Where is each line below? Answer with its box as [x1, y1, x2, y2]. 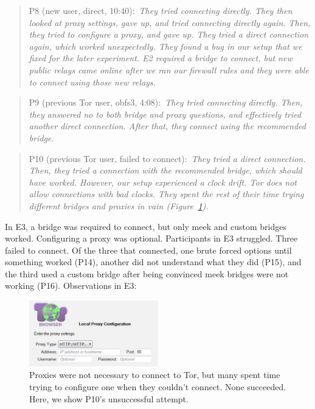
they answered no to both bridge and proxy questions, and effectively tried [29, 107, 302, 120]
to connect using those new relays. [29, 75, 156, 88]
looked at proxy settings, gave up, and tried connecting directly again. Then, [29, 16, 311, 29]
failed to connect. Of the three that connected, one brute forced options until [5, 243, 292, 256]
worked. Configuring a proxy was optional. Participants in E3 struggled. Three [5, 232, 298, 245]
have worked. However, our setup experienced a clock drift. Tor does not [29, 175, 297, 188]
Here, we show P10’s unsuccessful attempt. [29, 392, 189, 405]
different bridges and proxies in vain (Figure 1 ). [29, 199, 209, 212]
